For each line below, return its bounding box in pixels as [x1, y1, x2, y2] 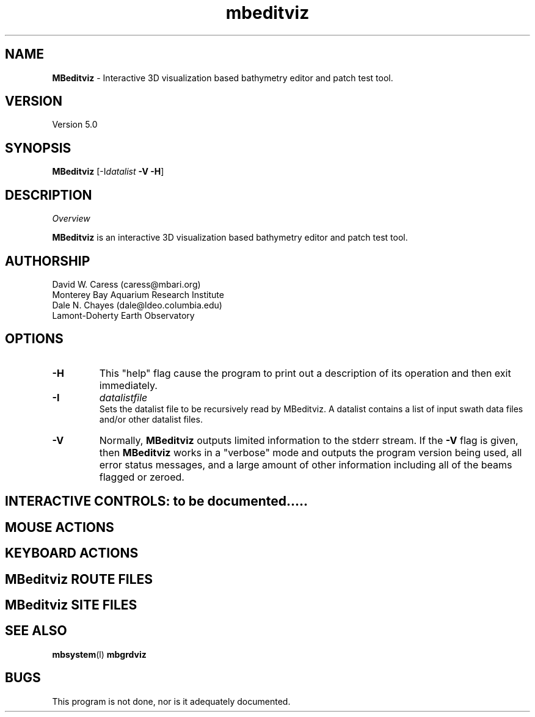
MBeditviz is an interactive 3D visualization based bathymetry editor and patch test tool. [52, 232, 408, 243]
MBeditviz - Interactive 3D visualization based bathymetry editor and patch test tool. [52, 72, 393, 83]
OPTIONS [5, 331, 64, 347]
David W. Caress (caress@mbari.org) [52, 278, 201, 289]
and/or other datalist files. [99, 413, 203, 424]
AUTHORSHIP [5, 253, 90, 269]
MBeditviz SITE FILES [5, 597, 137, 613]
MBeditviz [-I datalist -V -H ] [52, 166, 164, 177]
